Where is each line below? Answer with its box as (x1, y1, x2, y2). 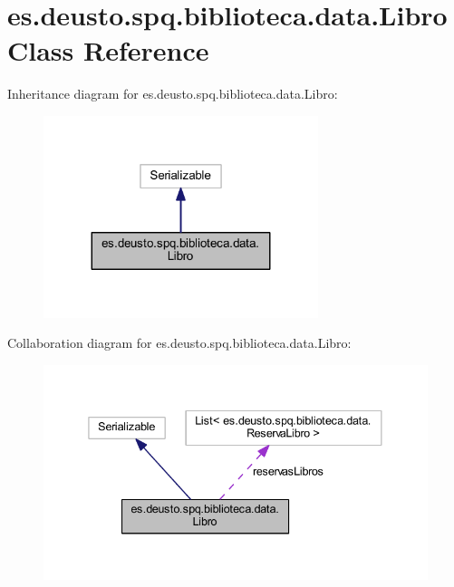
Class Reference (7, 32, 209, 69)
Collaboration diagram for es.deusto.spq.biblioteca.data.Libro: (7, 333, 352, 352)
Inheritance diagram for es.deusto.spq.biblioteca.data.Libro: (7, 84, 338, 103)
